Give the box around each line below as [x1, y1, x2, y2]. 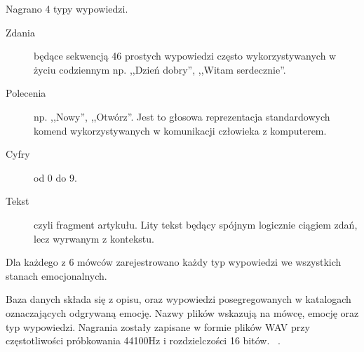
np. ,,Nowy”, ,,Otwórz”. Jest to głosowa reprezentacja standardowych [34, 109, 330, 123]
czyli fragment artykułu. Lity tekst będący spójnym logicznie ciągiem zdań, [34, 217, 358, 231]
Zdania [6, 25, 36, 39]
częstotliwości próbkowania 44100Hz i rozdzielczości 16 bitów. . [6, 333, 281, 348]
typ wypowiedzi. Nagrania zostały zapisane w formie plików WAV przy [6, 319, 310, 334]
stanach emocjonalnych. [6, 268, 107, 283]
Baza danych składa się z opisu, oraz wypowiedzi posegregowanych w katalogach [6, 292, 351, 306]
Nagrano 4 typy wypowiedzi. [6, 1, 128, 15]
